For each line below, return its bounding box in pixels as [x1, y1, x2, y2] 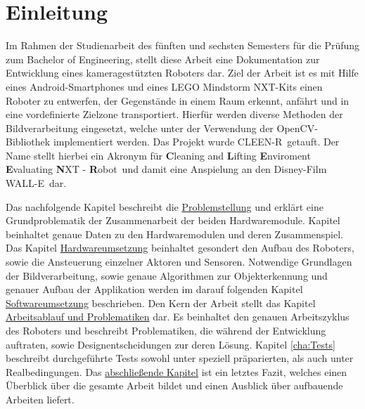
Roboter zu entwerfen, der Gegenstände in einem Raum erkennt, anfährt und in [6, 93, 350, 108]
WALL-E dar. [6, 176, 67, 190]
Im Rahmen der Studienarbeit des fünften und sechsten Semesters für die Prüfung [6, 38, 360, 53]
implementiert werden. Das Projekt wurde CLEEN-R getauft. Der [53, 134, 340, 149]
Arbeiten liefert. [6, 391, 75, 406]
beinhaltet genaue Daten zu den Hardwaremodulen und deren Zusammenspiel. [6, 226, 343, 241]
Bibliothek [6, 134, 51, 149]
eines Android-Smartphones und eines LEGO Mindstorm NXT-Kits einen [6, 79, 323, 93]
